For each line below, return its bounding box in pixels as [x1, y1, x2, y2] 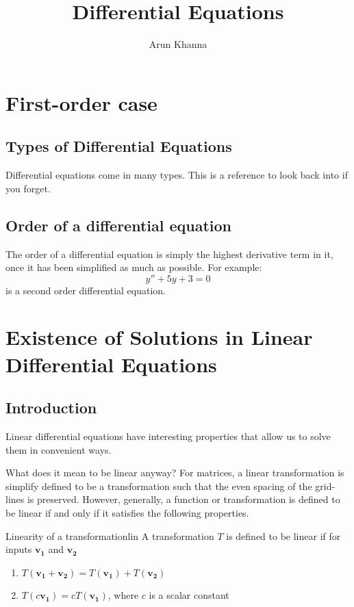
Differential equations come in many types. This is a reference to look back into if [5, 168, 348, 182]
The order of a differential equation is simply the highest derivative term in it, [5, 246, 333, 261]
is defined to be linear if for [226, 528, 341, 543]
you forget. [5, 181, 51, 195]
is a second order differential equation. [5, 283, 166, 297]
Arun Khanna [149, 37, 207, 51]
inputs [5, 542, 32, 556]
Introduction [5, 397, 97, 418]
